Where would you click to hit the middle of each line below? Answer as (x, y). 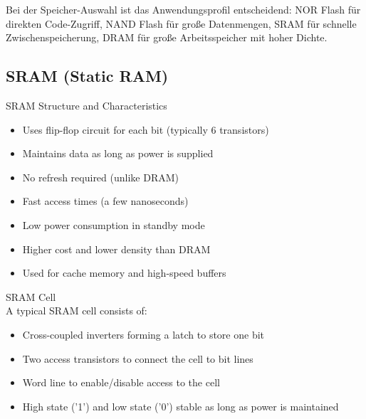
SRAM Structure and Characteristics (87, 105)
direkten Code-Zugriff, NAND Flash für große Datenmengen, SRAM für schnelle (181, 23)
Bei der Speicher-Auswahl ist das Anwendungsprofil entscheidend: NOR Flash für (183, 9)
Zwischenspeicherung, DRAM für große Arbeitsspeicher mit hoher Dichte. (167, 37)
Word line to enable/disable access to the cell (121, 382)
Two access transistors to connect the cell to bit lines (138, 358)
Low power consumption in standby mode (114, 224)
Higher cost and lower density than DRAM (116, 249)
